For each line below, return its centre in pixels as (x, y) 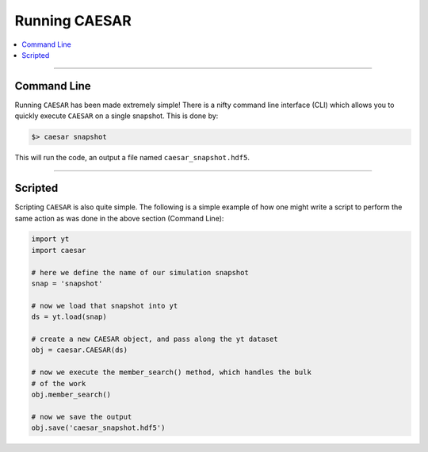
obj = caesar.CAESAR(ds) (80, 350)
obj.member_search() (71, 394)
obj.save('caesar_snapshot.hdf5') (98, 428)
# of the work (59, 383)
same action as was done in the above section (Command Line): (119, 218)
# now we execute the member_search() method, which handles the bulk (172, 372)
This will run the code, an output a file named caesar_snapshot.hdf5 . (132, 158)
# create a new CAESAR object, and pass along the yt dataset (155, 339)
